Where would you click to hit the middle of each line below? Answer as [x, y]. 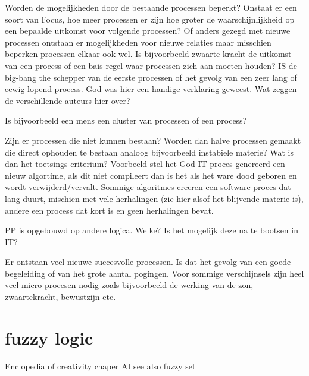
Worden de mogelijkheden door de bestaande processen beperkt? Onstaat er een [151, 7]
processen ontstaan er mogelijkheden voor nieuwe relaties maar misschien [138, 42]
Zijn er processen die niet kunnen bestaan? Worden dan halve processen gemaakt [153, 140]
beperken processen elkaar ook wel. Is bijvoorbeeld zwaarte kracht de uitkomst [148, 54]
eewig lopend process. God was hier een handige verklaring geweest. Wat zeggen [151, 89]
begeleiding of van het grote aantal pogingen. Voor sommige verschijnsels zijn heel [154, 273]
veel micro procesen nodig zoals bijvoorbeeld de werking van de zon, [129, 285]
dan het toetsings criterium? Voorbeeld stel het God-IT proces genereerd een [145, 164]
